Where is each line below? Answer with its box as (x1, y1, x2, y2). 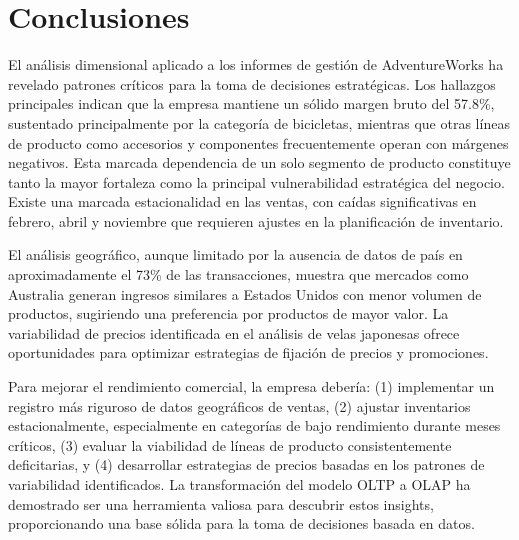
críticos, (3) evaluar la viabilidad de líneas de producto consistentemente (8, 434, 452, 455)
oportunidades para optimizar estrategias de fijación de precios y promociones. (8, 342, 489, 363)
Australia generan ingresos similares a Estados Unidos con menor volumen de (8, 283, 482, 304)
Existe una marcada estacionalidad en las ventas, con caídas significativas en (8, 191, 477, 212)
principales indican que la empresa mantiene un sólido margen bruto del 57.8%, (8, 93, 495, 114)
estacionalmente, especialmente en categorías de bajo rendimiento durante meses (8, 415, 501, 436)
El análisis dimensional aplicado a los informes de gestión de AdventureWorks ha (8, 54, 504, 75)
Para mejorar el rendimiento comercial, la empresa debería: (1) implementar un (8, 376, 495, 397)
